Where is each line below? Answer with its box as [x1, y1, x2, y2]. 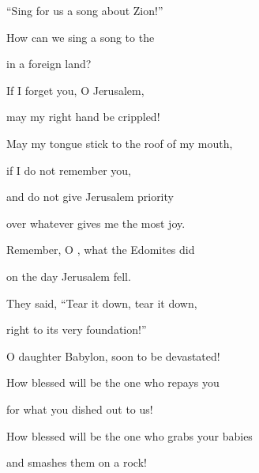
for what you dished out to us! [6, 400, 153, 417]
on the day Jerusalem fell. [6, 267, 131, 284]
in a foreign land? [6, 55, 92, 72]
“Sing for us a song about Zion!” [6, 2, 163, 18]
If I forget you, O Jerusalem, [6, 81, 145, 98]
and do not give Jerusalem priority [6, 188, 174, 205]
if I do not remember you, [6, 161, 131, 178]
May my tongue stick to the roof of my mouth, [6, 134, 233, 151]
